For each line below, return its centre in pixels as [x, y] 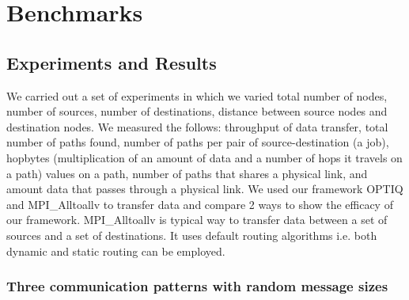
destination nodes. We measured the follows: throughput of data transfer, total [197, 126]
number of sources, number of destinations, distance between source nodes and [197, 111]
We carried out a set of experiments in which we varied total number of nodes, [197, 95]
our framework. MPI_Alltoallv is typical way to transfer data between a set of [197, 220]
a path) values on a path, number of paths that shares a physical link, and [187, 173]
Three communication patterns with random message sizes [197, 286]
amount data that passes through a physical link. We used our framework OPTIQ [205, 189]
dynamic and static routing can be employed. [116, 251]
